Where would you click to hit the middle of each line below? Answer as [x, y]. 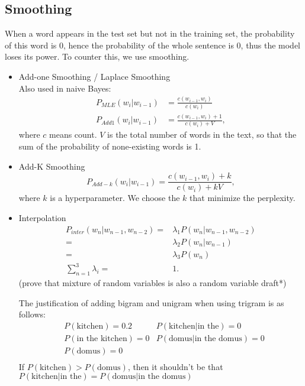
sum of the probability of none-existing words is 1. [110, 146]
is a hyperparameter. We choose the [115, 198]
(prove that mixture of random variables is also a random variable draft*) [152, 282]
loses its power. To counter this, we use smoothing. [97, 56]
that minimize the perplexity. [243, 198]
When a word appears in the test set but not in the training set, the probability [150, 33]
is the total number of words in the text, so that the [202, 134]
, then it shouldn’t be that [175, 366]
